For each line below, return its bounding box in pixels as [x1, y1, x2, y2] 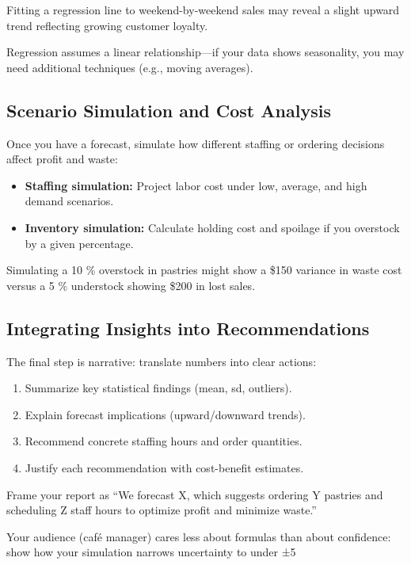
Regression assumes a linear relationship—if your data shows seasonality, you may [6, 44, 405, 60]
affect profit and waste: [6, 151, 118, 167]
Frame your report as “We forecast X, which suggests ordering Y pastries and [6, 486, 383, 502]
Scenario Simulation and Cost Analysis [6, 97, 331, 122]
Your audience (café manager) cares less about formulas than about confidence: [6, 528, 391, 544]
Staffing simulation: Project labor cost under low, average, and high [25, 177, 367, 193]
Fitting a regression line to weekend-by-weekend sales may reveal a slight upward [6, 2, 400, 17]
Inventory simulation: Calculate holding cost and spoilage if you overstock [25, 219, 400, 235]
